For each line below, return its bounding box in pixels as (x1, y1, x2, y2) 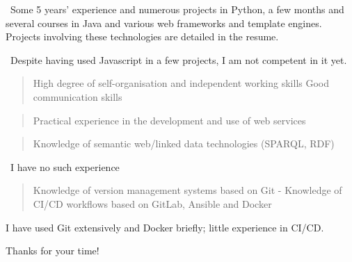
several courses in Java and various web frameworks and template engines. (6, 15, 322, 30)
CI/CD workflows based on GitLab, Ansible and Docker (33, 196, 272, 211)
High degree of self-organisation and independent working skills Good (33, 76, 330, 90)
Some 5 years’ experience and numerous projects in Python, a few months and (10, 2, 344, 16)
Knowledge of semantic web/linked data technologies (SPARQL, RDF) (33, 136, 335, 151)
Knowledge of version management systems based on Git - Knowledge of (33, 183, 342, 197)
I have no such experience (10, 159, 120, 174)
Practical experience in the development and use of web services (33, 113, 306, 127)
